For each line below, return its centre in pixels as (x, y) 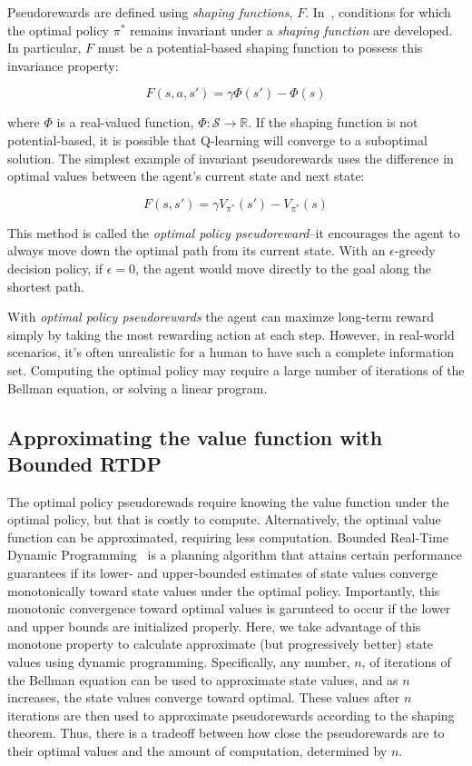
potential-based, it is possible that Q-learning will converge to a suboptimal (217, 139)
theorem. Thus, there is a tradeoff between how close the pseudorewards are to (226, 733)
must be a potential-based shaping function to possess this (260, 48)
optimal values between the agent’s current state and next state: (186, 176)
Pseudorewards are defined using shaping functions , (150, 12)
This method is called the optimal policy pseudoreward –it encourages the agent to (234, 232)
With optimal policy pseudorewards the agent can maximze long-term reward (221, 317)
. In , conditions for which (378, 12)
